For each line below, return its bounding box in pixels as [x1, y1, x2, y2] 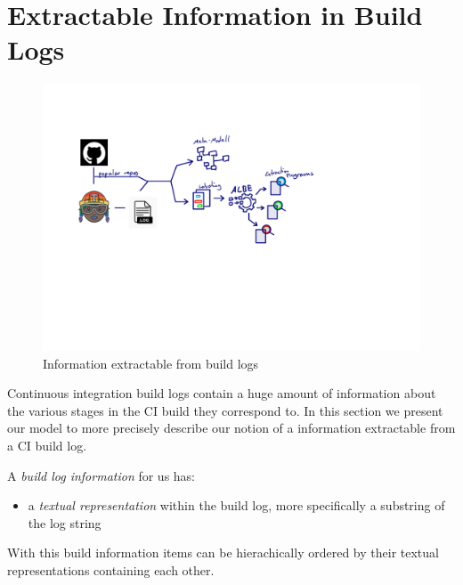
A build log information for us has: [7, 466, 196, 484]
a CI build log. [7, 436, 87, 455]
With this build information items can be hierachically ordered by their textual [7, 543, 439, 562]
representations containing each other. [7, 561, 215, 580]
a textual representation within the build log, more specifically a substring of [28, 496, 445, 515]
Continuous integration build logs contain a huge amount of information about [7, 384, 436, 402]
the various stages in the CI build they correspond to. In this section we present [7, 401, 443, 419]
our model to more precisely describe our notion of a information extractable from [7, 418, 456, 437]
